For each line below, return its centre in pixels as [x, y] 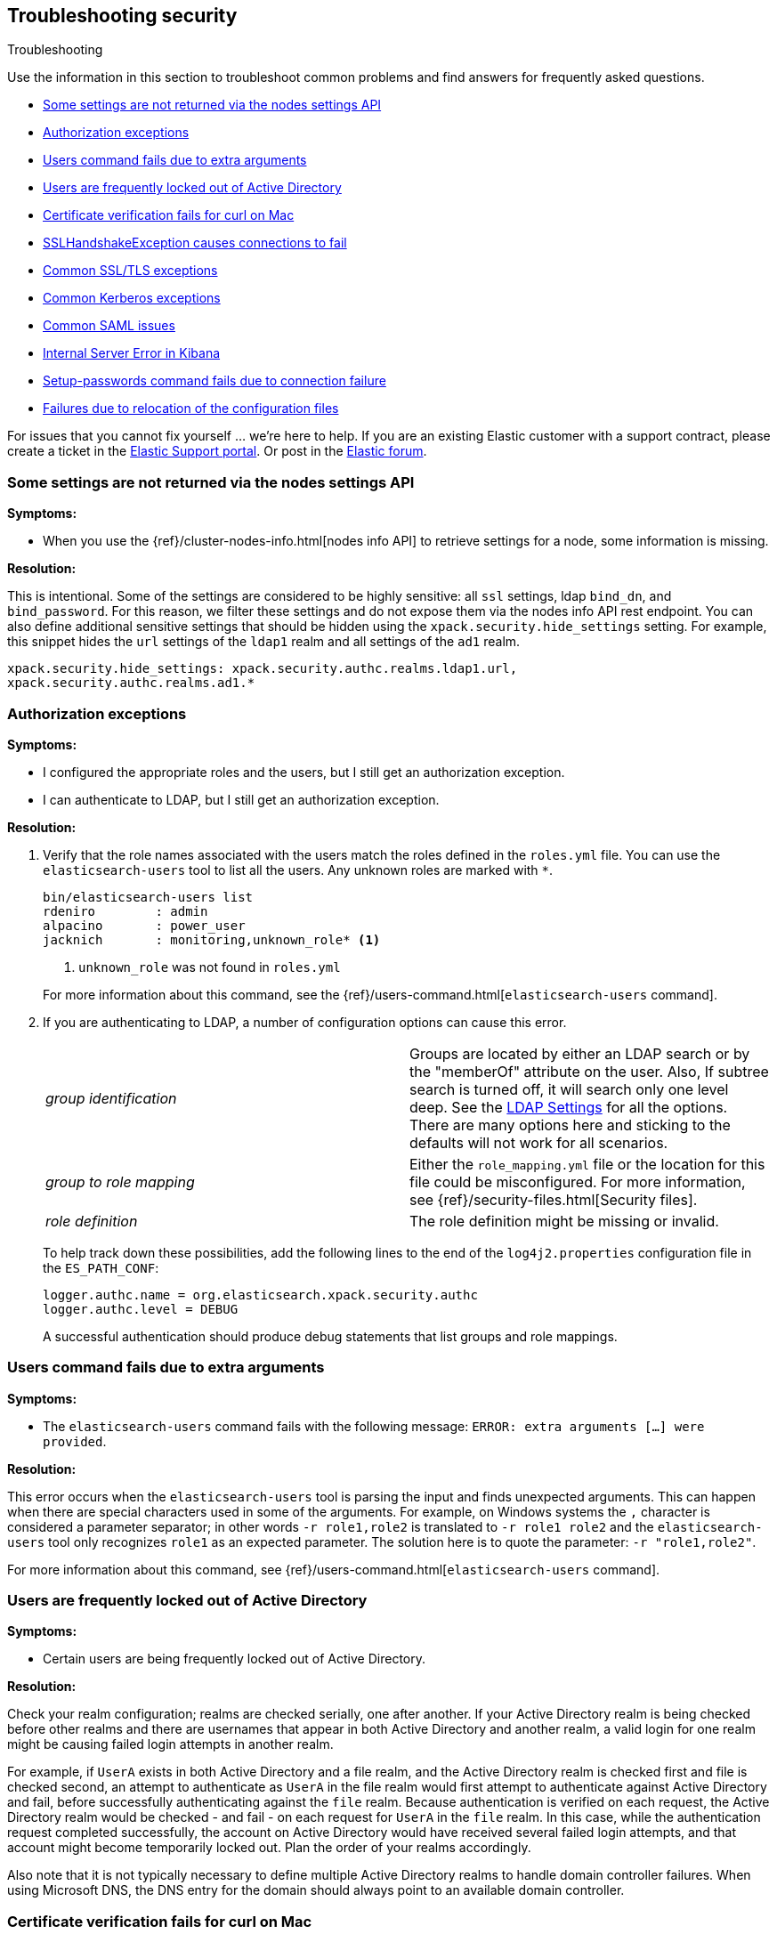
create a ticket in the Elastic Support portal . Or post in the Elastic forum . [217, 451]
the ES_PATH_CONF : [101, 1267]
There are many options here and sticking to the [570, 1125]
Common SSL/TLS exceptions [130, 271]
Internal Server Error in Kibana [132, 353]
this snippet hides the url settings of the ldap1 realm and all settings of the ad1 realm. [264, 642]
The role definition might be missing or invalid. [564, 1221]
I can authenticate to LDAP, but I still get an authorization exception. [241, 799]
